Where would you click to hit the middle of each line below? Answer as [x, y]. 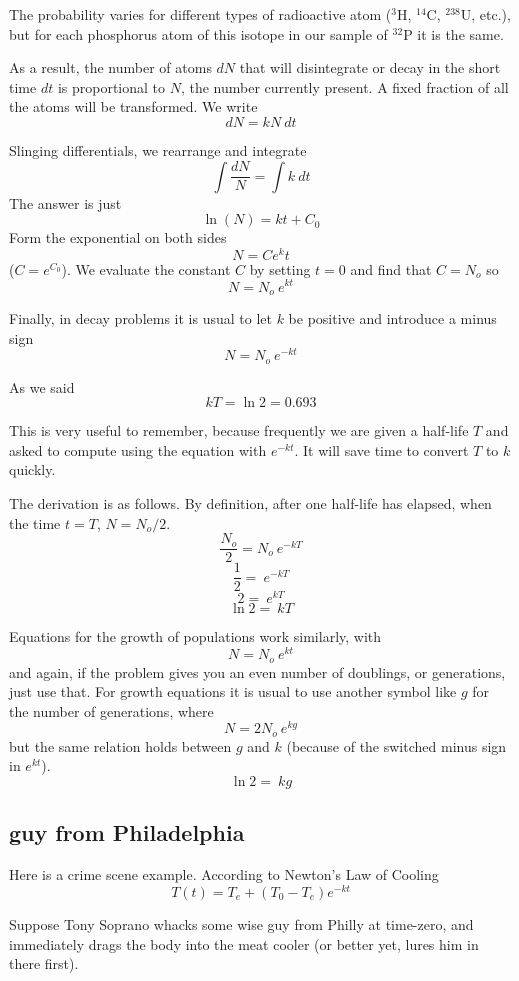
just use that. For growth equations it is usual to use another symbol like [233, 691]
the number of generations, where [111, 710]
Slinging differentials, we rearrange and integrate [158, 149]
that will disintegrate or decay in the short [370, 67]
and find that [391, 268]
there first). [44, 963]
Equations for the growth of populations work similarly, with [195, 636]
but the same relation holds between [120, 745]
